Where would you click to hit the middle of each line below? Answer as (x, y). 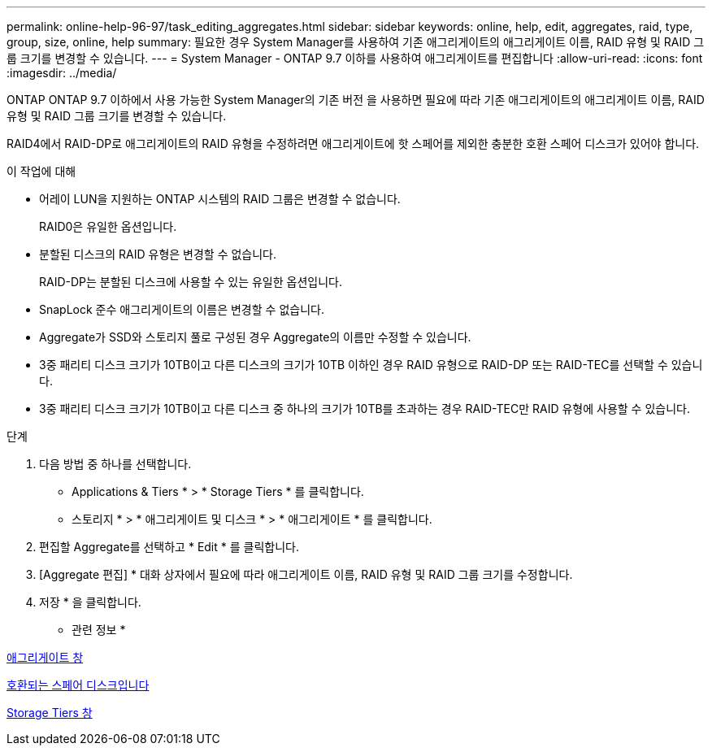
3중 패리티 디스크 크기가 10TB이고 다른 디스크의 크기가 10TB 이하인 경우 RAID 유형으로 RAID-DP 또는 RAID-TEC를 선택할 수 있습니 (371, 365)
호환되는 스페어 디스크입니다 (78, 685)
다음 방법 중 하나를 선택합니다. (115, 464)
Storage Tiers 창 (50, 713)
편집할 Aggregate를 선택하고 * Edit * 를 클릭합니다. (169, 547)
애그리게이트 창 (45, 657)
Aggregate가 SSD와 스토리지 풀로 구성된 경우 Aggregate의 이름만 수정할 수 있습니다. (255, 337)
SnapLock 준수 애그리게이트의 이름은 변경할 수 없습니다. (182, 309)
